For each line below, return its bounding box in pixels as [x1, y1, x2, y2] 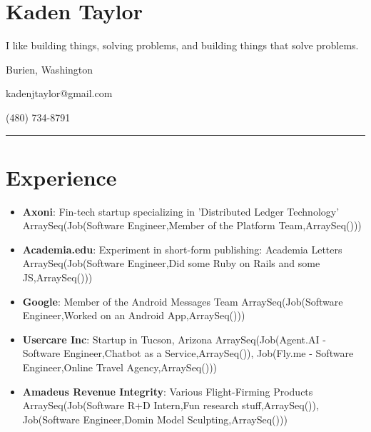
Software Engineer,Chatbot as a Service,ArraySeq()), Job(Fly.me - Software [22, 346, 354, 361]
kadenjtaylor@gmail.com [6, 86, 113, 101]
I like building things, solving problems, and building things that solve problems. [6, 38, 359, 53]
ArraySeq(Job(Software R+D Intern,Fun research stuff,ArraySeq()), [22, 398, 319, 413]
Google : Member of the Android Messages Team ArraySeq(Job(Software [22, 293, 343, 308]
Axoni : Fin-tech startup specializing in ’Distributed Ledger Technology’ [22, 204, 340, 218]
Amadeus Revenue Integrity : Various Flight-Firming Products [22, 383, 313, 398]
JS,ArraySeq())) [22, 270, 93, 284]
